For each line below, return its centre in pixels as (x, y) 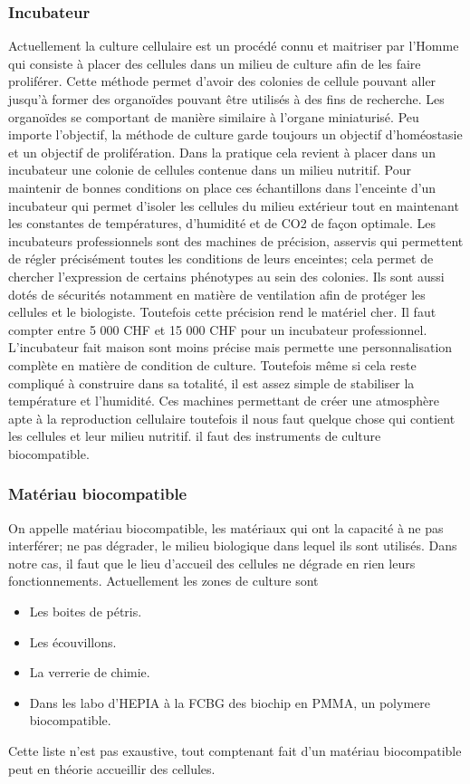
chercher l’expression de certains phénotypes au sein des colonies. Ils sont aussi (226, 276)
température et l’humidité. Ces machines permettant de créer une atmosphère (224, 401)
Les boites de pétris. (86, 612)
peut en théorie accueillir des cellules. (112, 768)
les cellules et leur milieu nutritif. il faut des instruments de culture (195, 436)
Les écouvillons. (73, 641)
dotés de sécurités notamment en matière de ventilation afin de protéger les (217, 294)
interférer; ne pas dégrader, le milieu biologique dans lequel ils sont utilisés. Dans (233, 545)
